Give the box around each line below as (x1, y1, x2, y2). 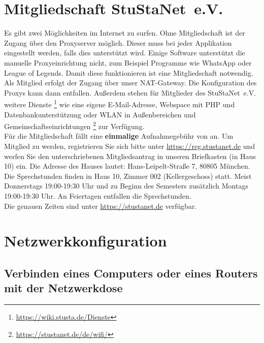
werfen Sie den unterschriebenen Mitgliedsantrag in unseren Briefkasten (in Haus (4, 150, 256, 161)
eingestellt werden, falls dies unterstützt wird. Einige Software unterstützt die (4, 47, 245, 58)
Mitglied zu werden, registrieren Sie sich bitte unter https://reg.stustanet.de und (4, 140, 255, 151)
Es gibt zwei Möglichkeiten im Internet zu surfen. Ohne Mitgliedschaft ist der (4, 27, 245, 38)
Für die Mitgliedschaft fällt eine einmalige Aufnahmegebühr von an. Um (4, 131, 234, 141)
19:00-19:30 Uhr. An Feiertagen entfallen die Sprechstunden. (4, 190, 191, 201)
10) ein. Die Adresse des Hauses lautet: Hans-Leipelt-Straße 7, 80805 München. (4, 161, 250, 171)
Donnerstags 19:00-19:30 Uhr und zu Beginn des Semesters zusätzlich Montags (4, 180, 248, 191)
